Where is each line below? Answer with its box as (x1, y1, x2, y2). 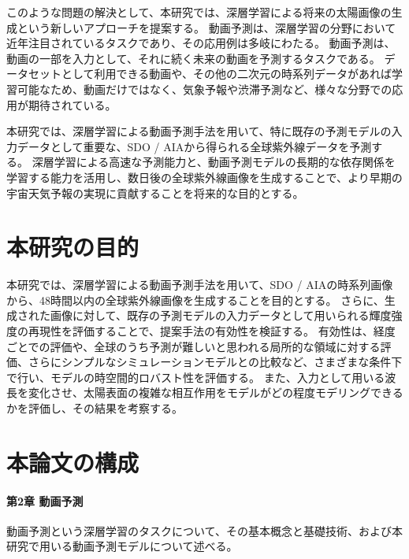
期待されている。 (28, 96, 117, 113)
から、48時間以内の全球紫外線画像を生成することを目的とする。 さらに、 (6, 291, 385, 308)
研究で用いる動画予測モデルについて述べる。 (6, 538, 238, 554)
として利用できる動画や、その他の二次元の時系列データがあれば (61, 65, 392, 82)
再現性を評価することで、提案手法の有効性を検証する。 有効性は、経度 (28, 323, 396, 339)
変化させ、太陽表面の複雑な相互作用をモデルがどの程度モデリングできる (28, 384, 403, 401)
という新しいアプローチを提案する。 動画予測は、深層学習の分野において (17, 19, 396, 35)
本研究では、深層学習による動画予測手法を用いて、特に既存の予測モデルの (6, 123, 392, 139)
